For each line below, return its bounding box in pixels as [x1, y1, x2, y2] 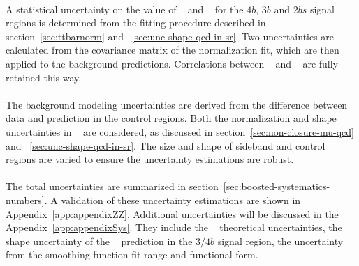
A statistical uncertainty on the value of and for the [6, 1, 244, 16]
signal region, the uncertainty [217, 233, 344, 248]
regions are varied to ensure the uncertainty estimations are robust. [6, 152, 294, 166]
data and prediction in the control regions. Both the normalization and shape [6, 111, 337, 125]
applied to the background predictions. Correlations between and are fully [6, 56, 338, 70]
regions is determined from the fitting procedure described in [6, 15, 266, 30]
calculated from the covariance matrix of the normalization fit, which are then [6, 42, 339, 57]
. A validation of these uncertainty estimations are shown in [44, 192, 301, 207]
